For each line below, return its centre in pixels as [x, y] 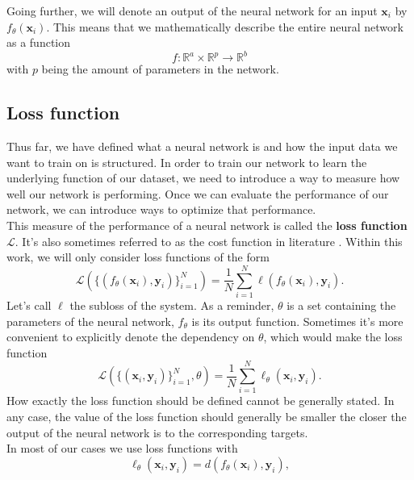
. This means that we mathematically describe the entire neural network [225, 26]
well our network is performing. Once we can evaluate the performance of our [198, 193]
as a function [39, 42]
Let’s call [29, 305]
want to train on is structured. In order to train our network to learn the [187, 162]
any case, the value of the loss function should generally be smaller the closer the [207, 417]
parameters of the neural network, [90, 321]
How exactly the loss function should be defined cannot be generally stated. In [201, 401]
